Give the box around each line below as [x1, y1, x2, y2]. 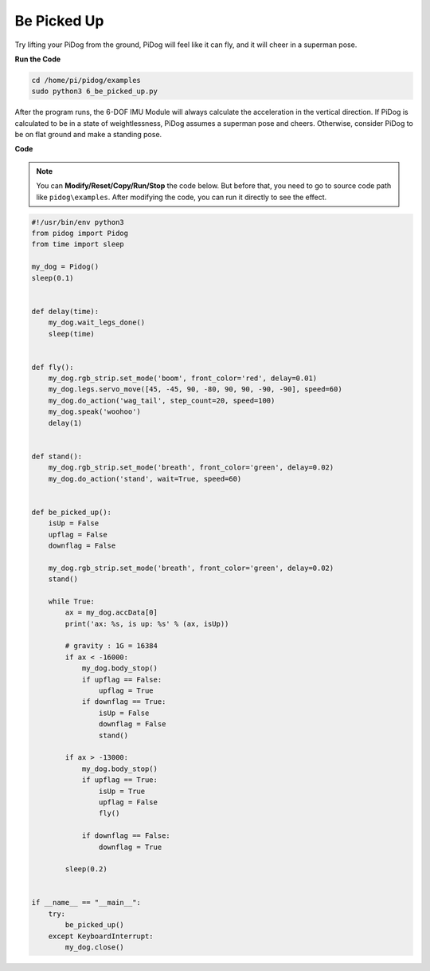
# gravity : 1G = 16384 [64, 642, 158, 651]
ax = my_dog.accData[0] [64, 608, 158, 617]
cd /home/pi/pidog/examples [31, 76, 141, 85]
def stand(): [31, 451, 83, 461]
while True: [48, 596, 96, 606]
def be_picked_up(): [31, 507, 111, 517]
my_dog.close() [64, 943, 125, 952]
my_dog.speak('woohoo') [48, 407, 141, 416]
